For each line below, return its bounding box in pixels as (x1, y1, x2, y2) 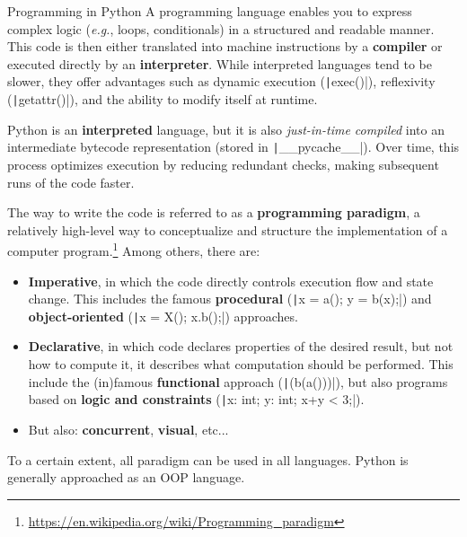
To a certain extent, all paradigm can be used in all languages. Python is (7, 450, 409, 469)
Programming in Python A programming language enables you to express (7, 2, 412, 20)
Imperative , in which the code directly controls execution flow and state (28, 271, 434, 290)
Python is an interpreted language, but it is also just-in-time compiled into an (7, 119, 445, 138)
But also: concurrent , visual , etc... (28, 419, 229, 438)
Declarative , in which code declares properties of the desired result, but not (28, 337, 454, 356)
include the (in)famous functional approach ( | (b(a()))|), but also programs (28, 372, 448, 391)
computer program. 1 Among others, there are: (7, 239, 260, 260)
